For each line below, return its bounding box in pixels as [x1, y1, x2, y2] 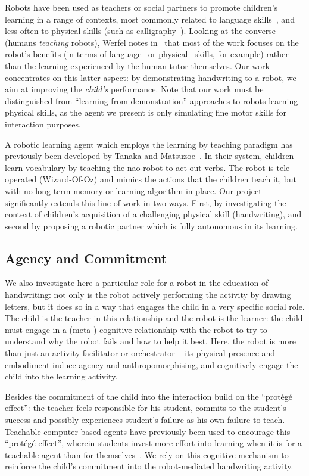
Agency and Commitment [5, 248, 167, 267]
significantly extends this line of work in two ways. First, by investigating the [5, 196, 286, 209]
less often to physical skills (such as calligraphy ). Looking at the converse [5, 24, 276, 37]
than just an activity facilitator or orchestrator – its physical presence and [5, 347, 276, 359]
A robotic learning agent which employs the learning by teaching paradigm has [5, 138, 293, 150]
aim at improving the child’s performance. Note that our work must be [5, 83, 264, 95]
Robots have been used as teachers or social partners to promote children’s [5, 1, 278, 13]
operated [5, 173, 37, 185]
